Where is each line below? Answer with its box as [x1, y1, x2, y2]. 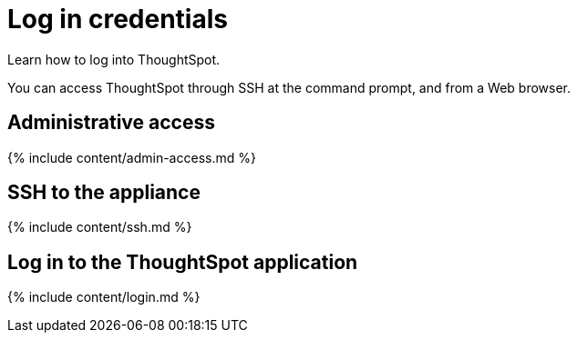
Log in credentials [7, 4, 228, 35]
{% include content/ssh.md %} [7, 219, 192, 235]
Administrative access [7, 111, 215, 135]
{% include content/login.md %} [7, 289, 201, 305]
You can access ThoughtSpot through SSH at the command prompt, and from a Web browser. [7, 79, 572, 95]
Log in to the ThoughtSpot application [7, 250, 358, 274]
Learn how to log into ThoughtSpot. [7, 51, 221, 67]
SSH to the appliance [7, 181, 201, 205]
